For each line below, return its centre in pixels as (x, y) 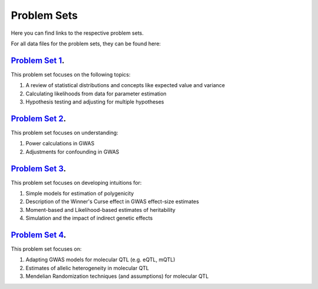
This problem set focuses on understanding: (64, 132)
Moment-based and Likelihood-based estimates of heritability (101, 210)
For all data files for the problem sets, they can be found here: (86, 44)
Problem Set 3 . (39, 169)
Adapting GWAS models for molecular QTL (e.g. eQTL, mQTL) (100, 260)
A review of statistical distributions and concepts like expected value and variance (125, 85)
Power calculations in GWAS (60, 144)
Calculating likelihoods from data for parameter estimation (96, 94)
